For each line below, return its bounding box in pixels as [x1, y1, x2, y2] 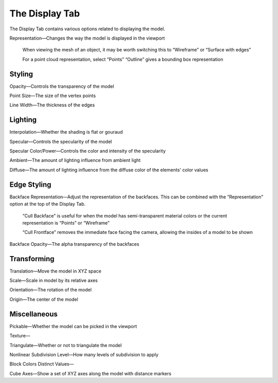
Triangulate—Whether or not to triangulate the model [9, 342, 122, 348]
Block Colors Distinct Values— [9, 361, 74, 367]
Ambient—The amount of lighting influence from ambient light [9, 157, 141, 163]
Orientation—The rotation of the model [9, 287, 92, 293]
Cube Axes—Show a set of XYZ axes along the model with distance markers [9, 370, 172, 376]
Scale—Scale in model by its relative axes [9, 278, 98, 284]
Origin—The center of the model [9, 296, 78, 302]
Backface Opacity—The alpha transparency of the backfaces [9, 241, 140, 247]
